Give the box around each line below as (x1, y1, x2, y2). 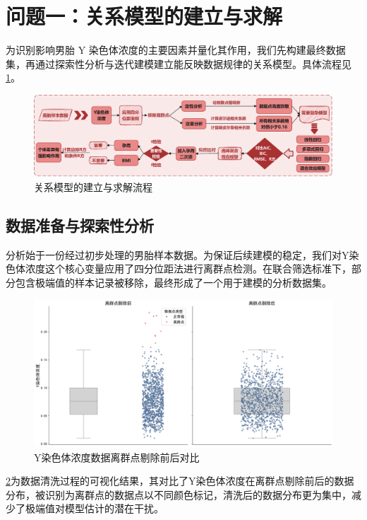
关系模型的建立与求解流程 (34, 179, 152, 194)
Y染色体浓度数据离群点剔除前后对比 (34, 449, 200, 464)
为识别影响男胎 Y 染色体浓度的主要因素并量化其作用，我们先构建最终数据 (6, 42, 346, 57)
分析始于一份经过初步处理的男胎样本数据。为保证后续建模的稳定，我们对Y (6, 247, 349, 262)
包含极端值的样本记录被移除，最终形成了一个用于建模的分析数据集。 (15, 275, 332, 289)
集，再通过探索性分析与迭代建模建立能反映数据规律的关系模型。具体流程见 (6, 56, 351, 71)
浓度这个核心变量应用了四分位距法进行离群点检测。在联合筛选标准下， (25, 261, 351, 276)
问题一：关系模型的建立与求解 (6, 1, 283, 30)
